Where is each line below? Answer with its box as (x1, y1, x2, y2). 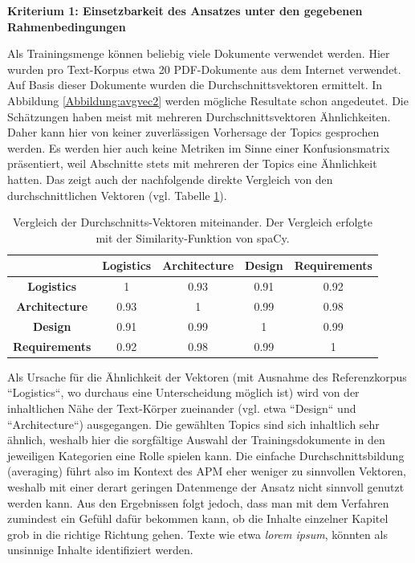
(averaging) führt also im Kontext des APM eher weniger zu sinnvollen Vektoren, (7, 463, 406, 479)
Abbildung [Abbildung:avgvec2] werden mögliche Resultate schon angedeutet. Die (7, 92, 409, 108)
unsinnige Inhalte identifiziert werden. (7, 541, 193, 558)
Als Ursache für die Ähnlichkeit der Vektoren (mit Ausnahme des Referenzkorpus (7, 368, 407, 385)
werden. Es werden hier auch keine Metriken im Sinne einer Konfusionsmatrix (7, 139, 390, 156)
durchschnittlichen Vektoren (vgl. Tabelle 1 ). (7, 186, 227, 203)
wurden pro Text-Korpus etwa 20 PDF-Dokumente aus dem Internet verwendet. (7, 60, 401, 77)
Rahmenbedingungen (7, 18, 126, 35)
